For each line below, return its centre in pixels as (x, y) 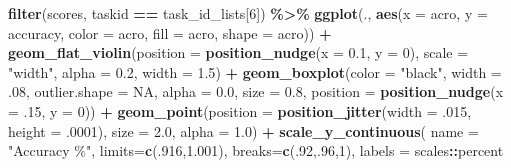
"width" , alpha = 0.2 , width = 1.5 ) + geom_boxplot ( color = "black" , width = (255, 71)
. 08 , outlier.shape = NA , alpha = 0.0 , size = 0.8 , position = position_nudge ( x (256, 91)
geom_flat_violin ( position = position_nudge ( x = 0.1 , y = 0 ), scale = (238, 52)
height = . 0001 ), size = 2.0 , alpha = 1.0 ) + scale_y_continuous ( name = (243, 130)
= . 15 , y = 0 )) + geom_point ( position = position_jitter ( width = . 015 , (240, 110)
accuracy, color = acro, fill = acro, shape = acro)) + (170, 32)
